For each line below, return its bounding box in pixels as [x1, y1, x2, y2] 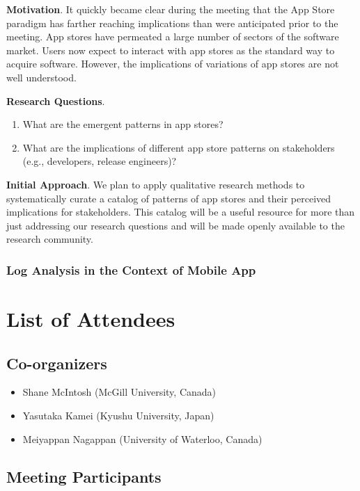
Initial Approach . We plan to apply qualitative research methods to [6, 177, 305, 191]
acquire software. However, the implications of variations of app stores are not [6, 56, 339, 71]
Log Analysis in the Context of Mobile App [6, 261, 256, 278]
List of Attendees [6, 304, 175, 332]
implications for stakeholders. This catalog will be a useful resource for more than [6, 204, 355, 219]
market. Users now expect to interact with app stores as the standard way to [6, 42, 335, 57]
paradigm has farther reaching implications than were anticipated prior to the [6, 15, 338, 30]
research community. [6, 232, 93, 246]
